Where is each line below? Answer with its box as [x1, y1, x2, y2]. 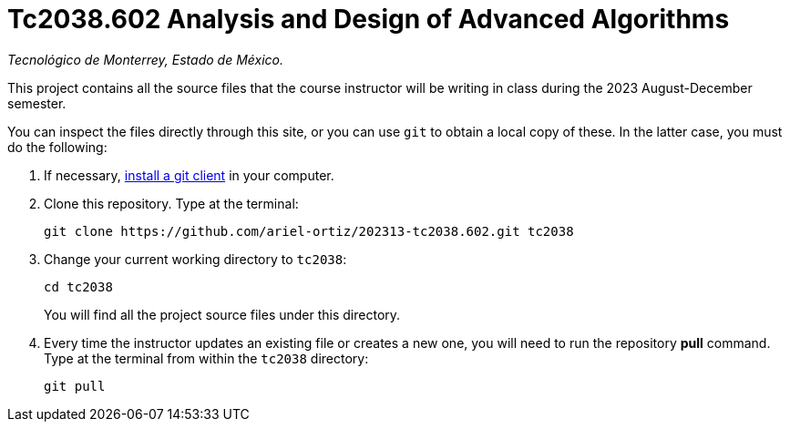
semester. [7, 95, 67, 111]
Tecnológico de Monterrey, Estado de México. [7, 51, 283, 67]
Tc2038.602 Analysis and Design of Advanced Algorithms [7, 4, 730, 35]
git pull [44, 378, 106, 393]
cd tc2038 [44, 279, 113, 294]
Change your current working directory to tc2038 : [44, 250, 347, 267]
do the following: [7, 138, 108, 155]
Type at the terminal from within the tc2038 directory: [44, 350, 369, 366]
